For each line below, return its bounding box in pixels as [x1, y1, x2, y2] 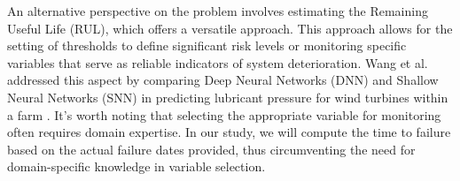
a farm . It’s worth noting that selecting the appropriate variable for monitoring [7, 105, 441, 124]
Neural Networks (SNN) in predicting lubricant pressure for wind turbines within [7, 87, 448, 106]
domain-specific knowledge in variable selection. [7, 157, 266, 176]
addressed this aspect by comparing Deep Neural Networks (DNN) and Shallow [7, 71, 439, 89]
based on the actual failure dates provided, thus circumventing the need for [7, 140, 416, 158]
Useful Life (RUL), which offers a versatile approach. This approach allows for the [7, 19, 453, 37]
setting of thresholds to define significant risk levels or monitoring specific [7, 36, 407, 55]
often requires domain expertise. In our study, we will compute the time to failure [7, 123, 451, 141]
